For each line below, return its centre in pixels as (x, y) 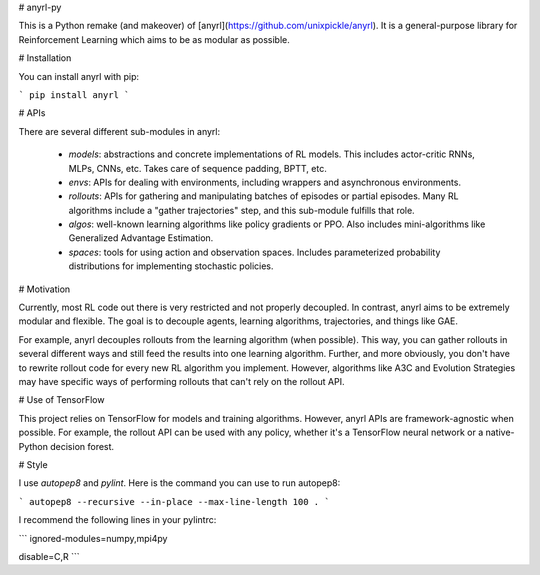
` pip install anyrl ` (74, 94)
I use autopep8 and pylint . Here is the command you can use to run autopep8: (179, 483)
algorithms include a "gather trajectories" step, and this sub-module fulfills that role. (241, 210)
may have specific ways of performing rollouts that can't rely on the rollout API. (181, 381)
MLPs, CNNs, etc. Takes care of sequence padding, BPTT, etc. (197, 168)
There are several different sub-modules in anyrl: (119, 131)
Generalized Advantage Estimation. (141, 238)
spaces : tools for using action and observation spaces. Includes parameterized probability (254, 252)
